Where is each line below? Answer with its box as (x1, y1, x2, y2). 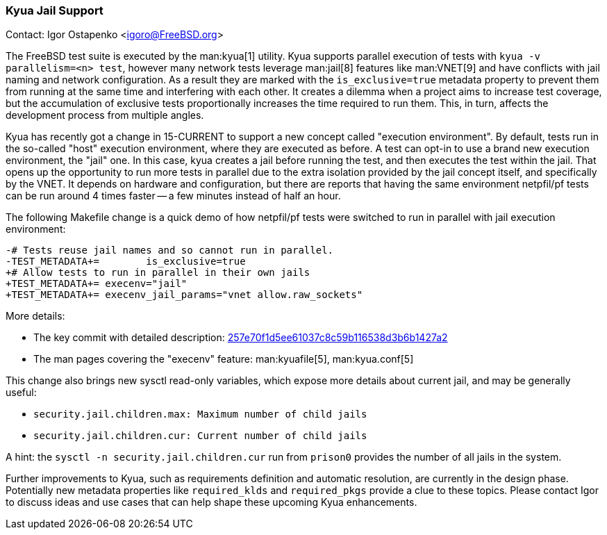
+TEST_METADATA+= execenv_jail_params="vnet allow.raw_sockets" (6, 289, 363, 301)
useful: (6, 386, 37, 399)
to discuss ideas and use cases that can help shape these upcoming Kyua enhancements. (6, 496, 417, 509)
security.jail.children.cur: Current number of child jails (33, 430, 367, 442)
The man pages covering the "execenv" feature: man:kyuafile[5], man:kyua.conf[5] (33, 353, 414, 365)
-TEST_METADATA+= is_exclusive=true (6, 256, 246, 267)
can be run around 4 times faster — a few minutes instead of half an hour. (6, 190, 341, 202)
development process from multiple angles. (6, 109, 204, 122)
